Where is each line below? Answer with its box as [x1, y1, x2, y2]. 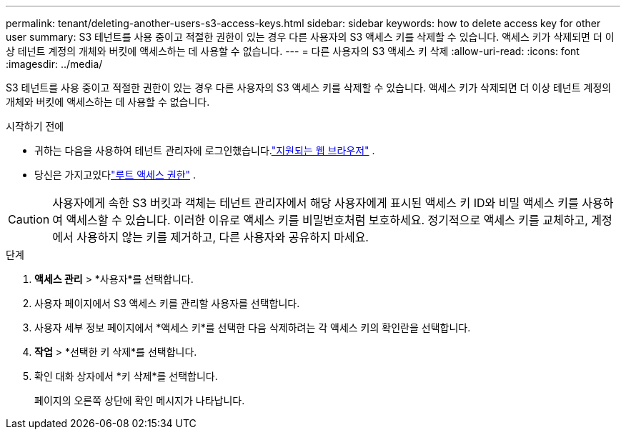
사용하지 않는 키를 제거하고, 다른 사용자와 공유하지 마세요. [76, 230, 369, 244]
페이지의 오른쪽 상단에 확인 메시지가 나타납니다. [34, 394, 245, 406]
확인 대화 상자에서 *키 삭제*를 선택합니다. [34, 370, 218, 382]
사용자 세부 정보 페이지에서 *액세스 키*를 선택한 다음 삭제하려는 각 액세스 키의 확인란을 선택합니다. [34, 321, 471, 334]
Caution [8, 212, 50, 226]
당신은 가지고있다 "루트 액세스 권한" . [34, 169, 197, 181]
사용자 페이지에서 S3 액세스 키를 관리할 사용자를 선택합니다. [34, 297, 300, 309]
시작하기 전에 [6, 120, 64, 132]
